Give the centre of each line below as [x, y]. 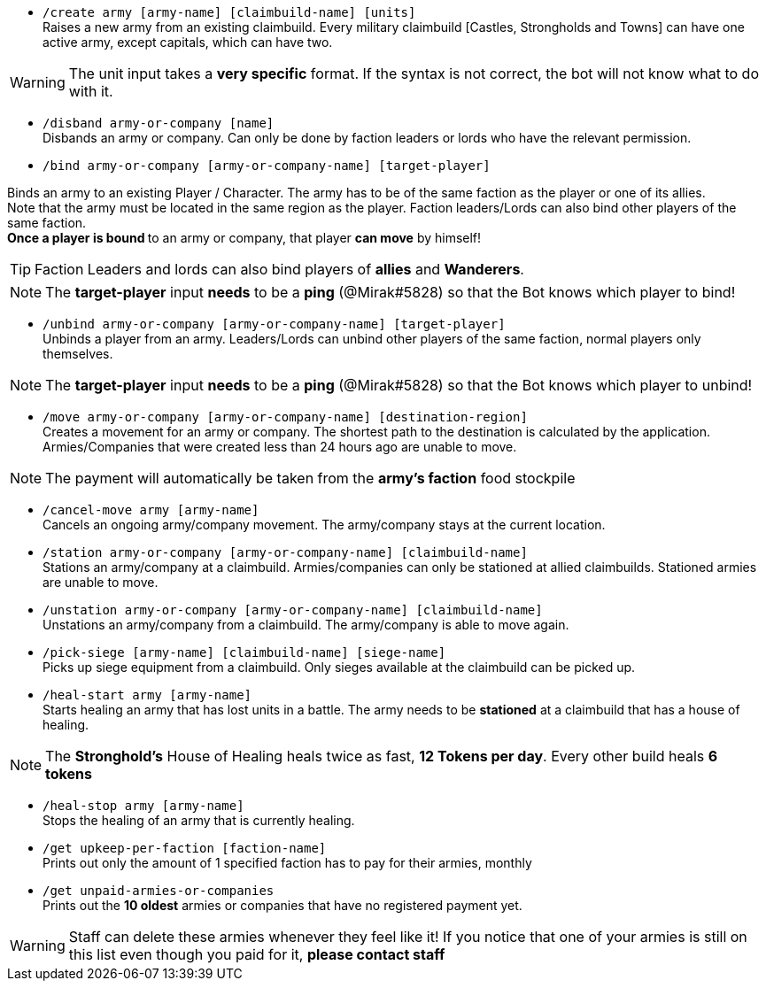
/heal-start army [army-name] [147, 695]
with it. [91, 91]
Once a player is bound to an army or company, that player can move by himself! [244, 238]
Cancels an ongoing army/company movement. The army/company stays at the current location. [324, 525]
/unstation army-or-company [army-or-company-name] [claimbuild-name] [293, 610]
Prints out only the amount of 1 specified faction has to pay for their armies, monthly [287, 863]
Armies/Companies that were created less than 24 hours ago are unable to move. [280, 447]
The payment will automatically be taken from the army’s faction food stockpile [310, 478]
